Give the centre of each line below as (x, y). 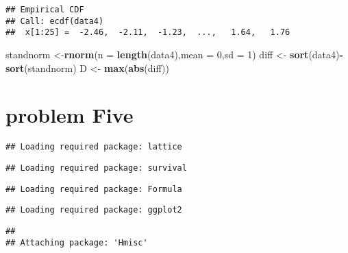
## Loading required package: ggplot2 (94, 210)
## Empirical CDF (45, 10)
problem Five (70, 115)
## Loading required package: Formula (94, 189)
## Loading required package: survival (96, 168)
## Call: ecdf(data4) (55, 21)
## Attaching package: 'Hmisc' (77, 242)
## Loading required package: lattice (94, 147)
